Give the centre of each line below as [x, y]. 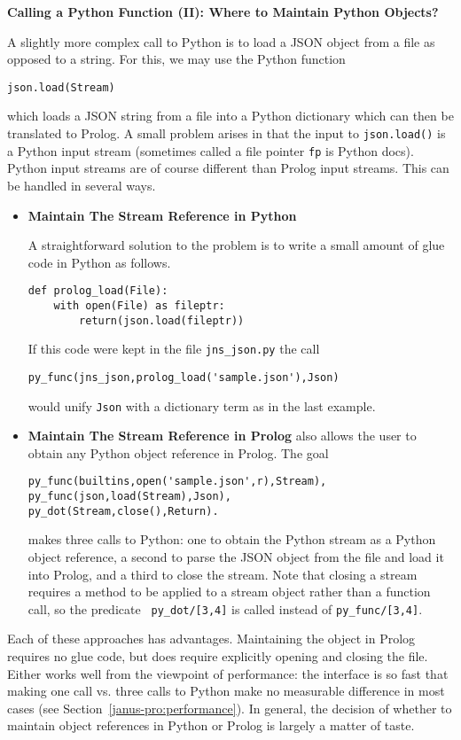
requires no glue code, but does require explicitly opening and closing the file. [218, 656]
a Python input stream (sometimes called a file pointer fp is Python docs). [211, 150]
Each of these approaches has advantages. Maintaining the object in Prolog [211, 639]
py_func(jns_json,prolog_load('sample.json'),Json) [184, 377]
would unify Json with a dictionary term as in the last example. [202, 405]
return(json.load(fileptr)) [162, 320]
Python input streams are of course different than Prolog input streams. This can [228, 168]
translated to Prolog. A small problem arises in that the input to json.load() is [227, 133]
